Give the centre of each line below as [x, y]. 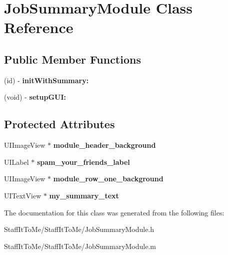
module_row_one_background [108, 179]
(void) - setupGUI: [35, 97]
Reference [39, 27]
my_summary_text [84, 195]
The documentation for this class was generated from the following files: [114, 212]
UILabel [16, 162]
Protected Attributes [59, 124]
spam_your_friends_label [83, 162]
